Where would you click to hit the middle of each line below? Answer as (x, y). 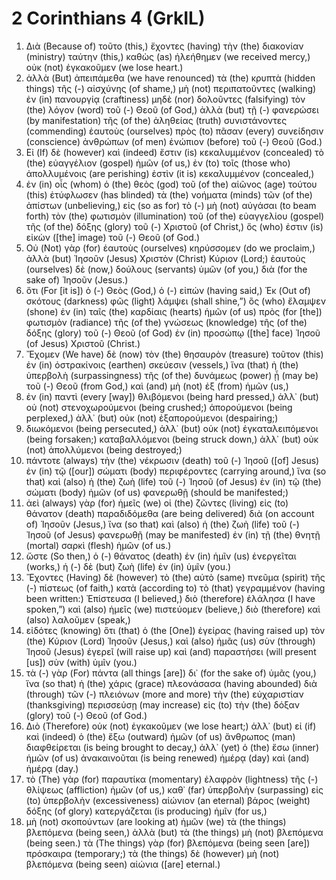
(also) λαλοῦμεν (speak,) (78, 619)
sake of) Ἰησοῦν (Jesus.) (77, 279)
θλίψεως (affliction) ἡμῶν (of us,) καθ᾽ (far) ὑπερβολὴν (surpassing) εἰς (174, 789)
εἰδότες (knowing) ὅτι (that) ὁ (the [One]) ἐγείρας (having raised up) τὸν (175, 630)
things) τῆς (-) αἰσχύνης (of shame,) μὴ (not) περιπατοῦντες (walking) (171, 88)
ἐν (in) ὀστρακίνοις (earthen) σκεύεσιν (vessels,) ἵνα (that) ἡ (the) (162, 364)
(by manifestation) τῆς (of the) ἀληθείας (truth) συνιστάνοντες (156, 120)
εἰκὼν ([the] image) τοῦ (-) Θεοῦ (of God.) (113, 237)
